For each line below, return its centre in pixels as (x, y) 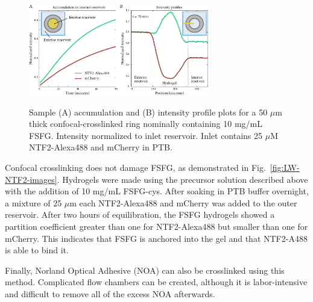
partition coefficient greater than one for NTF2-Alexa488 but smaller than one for (156, 226)
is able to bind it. (37, 250)
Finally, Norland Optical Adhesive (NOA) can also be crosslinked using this (145, 270)
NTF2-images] (31, 179)
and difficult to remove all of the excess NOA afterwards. (110, 293)
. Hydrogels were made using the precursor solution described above (182, 179)
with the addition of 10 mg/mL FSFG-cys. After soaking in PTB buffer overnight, (157, 191)
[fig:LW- (285, 168)
